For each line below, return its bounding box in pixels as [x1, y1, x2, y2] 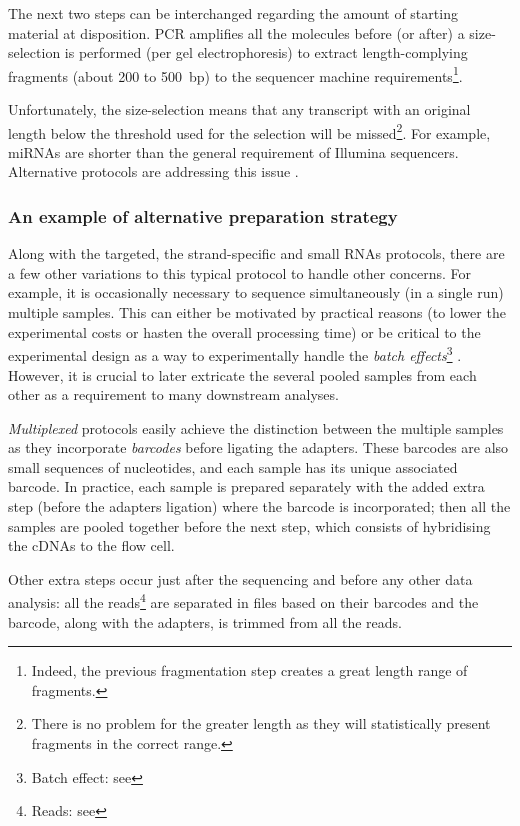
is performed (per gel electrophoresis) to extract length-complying [64, 42, 468, 63]
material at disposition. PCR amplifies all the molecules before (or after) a [8, 22, 465, 43]
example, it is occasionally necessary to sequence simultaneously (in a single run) [8, 282, 504, 303]
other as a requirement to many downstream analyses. [8, 384, 339, 405]
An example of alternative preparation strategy [8, 203, 398, 228]
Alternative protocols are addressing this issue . [8, 161, 299, 182]
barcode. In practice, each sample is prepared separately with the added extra [8, 476, 485, 497]
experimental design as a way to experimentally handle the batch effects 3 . [8, 342, 462, 365]
